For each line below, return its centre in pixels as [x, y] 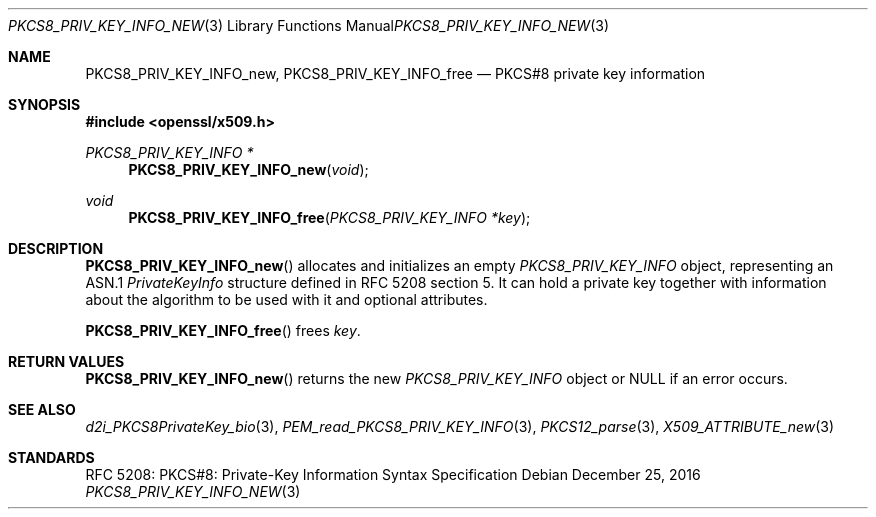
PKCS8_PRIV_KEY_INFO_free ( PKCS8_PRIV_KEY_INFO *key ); [329, 217]
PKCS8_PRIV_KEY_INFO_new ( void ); [248, 169]
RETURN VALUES [66, 361]
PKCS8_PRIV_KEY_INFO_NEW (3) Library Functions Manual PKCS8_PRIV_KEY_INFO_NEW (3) [309, 25]
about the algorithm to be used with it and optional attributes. [286, 299]
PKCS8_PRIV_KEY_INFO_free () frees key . [223, 330]
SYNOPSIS [44, 104]
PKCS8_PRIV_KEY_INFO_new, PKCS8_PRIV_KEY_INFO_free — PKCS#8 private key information [395, 73]
